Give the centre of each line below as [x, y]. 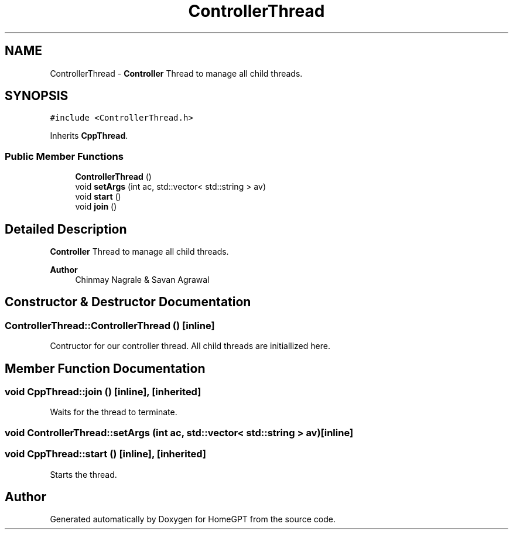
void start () [98, 197]
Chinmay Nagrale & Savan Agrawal [142, 280]
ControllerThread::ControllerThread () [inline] [110, 325]
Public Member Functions [64, 156]
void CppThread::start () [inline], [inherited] [106, 454]
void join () [96, 207]
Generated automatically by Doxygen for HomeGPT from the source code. [193, 519]
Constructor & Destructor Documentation [128, 302]
